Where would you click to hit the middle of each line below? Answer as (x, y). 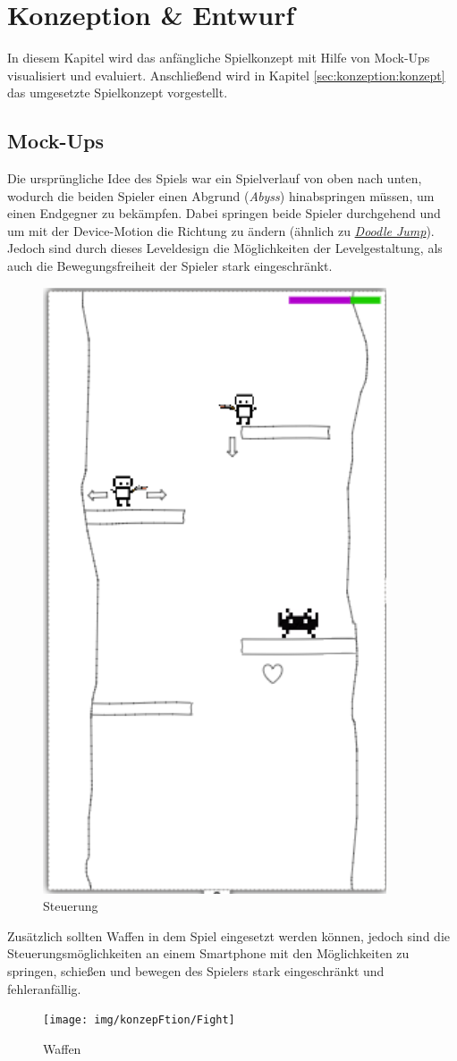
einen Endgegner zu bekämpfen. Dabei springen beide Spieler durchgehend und (224, 213)
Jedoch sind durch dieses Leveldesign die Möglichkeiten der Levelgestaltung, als (225, 248)
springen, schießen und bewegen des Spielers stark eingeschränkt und (196, 971)
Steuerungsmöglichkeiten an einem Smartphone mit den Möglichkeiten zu (208, 953)
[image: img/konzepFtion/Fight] (139, 1020)
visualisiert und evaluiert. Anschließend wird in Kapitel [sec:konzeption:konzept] (226, 75)
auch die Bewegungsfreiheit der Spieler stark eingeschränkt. (170, 266)
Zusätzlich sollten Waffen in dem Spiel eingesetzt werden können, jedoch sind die (228, 935)
